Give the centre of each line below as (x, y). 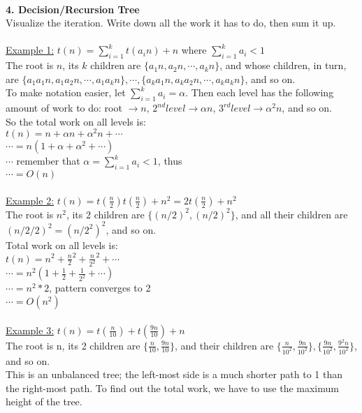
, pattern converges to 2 (100, 288)
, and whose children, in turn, (283, 65)
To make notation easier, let (66, 92)
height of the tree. (44, 401)
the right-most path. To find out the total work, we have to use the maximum (172, 388)
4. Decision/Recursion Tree (73, 9)
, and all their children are (291, 214)
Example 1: (30, 50)
